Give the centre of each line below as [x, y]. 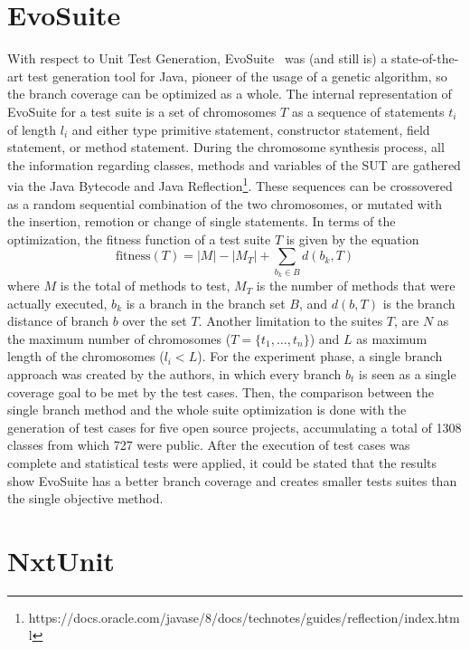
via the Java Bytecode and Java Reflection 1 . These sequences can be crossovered [230, 184]
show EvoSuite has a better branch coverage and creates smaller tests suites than [232, 480]
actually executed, [57, 303]
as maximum [392, 338]
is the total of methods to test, [145, 286]
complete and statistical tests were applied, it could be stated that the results [222, 462]
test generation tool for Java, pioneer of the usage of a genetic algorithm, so [237, 76]
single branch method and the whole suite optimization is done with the [207, 410]
